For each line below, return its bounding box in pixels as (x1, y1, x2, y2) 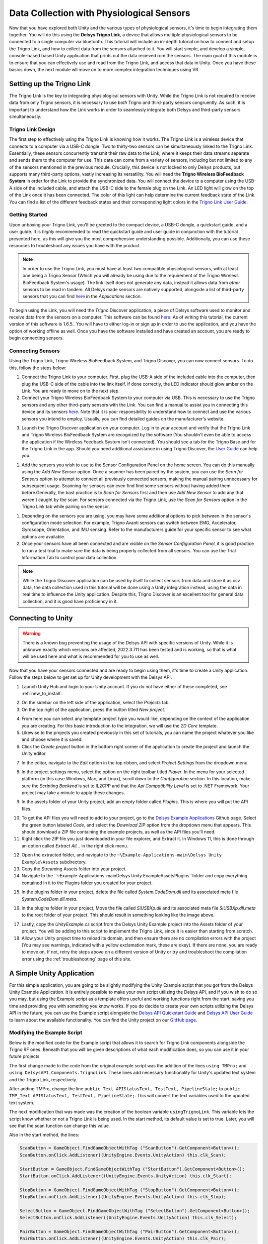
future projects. (9, 1053, 41, 1059)
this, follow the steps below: (9, 365, 67, 371)
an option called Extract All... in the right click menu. (21, 842, 129, 848)
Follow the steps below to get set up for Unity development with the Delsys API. (9, 674, 172, 680)
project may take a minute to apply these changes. (21, 790, 125, 796)
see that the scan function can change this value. (9, 1123, 110, 1129)
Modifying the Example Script (9, 1029, 83, 1036)
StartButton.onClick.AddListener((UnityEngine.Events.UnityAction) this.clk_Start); (19, 1173, 232, 1179)
